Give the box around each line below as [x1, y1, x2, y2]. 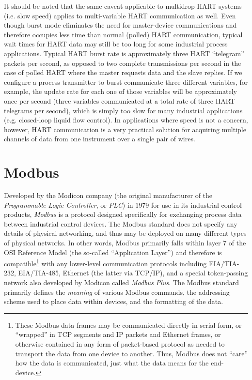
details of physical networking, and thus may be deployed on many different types [4, 228, 247, 238]
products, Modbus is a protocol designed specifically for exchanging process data [4, 209, 242, 219]
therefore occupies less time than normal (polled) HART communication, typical [4, 29, 243, 39]
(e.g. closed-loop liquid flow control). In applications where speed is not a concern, [4, 115, 248, 125]
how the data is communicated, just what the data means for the [15, 358, 209, 368]
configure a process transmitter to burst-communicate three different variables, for [4, 76, 248, 87]
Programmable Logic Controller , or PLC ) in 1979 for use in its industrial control [4, 199, 242, 210]
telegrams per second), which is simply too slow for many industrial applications [4, 105, 243, 115]
